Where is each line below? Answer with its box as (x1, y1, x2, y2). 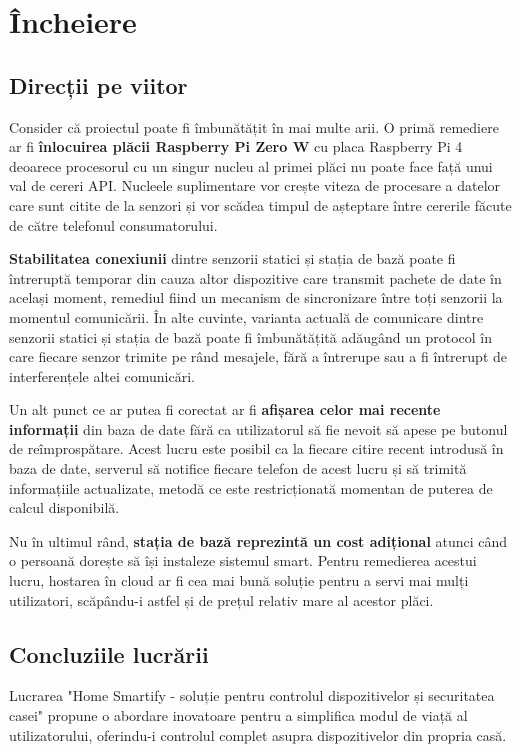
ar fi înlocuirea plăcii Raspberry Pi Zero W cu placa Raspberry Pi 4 (9, 136, 463, 157)
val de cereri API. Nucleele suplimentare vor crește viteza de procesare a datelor (9, 175, 501, 196)
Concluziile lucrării (9, 638, 209, 669)
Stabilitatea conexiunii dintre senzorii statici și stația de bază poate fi (9, 248, 456, 269)
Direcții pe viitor (9, 69, 188, 100)
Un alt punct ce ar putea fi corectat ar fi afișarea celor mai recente (9, 399, 441, 420)
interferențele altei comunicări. (9, 365, 196, 386)
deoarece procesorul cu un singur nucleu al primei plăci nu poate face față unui (9, 155, 493, 176)
